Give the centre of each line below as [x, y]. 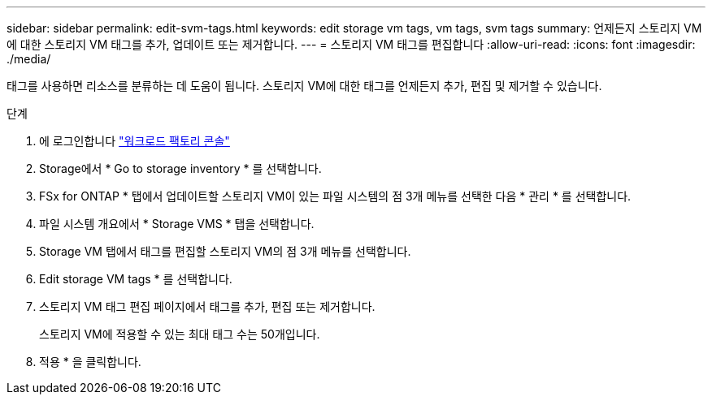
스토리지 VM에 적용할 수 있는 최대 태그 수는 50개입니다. [180, 334]
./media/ [29, 59]
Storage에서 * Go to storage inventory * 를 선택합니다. [180, 168]
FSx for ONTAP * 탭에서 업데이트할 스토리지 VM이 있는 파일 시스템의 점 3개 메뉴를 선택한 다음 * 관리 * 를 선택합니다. [335, 196]
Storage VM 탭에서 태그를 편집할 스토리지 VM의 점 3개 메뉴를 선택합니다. [225, 251]
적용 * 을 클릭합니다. [90, 362]
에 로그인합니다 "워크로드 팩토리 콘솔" [135, 141]
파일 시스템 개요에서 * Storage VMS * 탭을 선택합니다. [177, 224]
